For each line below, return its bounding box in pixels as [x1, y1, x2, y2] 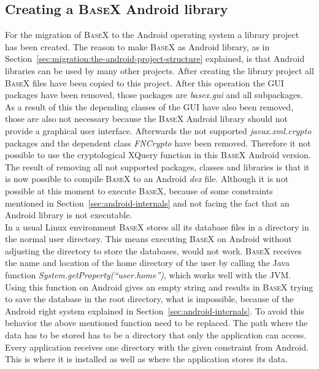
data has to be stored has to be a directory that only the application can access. [5, 329, 307, 341]
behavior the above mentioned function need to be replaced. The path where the [5, 316, 308, 329]
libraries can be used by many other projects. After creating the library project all [5, 64, 314, 77]
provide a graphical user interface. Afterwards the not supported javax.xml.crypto [5, 124, 312, 137]
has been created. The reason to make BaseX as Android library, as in [5, 40, 270, 53]
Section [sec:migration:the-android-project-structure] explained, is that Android [5, 52, 305, 65]
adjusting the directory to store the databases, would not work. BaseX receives [5, 244, 302, 257]
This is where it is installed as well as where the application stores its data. [5, 352, 288, 365]
